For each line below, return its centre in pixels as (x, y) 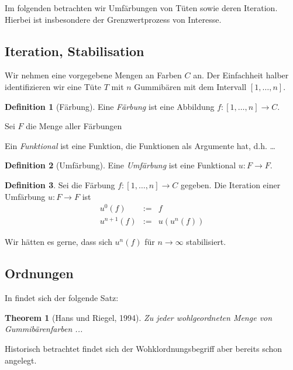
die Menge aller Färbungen (74, 126)
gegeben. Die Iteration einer (231, 184)
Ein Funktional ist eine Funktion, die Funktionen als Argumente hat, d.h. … (140, 145)
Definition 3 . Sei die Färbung (60, 184)
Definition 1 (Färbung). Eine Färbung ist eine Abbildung (110, 106)
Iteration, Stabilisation (75, 51)
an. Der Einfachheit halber (241, 75)
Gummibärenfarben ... (44, 329)
